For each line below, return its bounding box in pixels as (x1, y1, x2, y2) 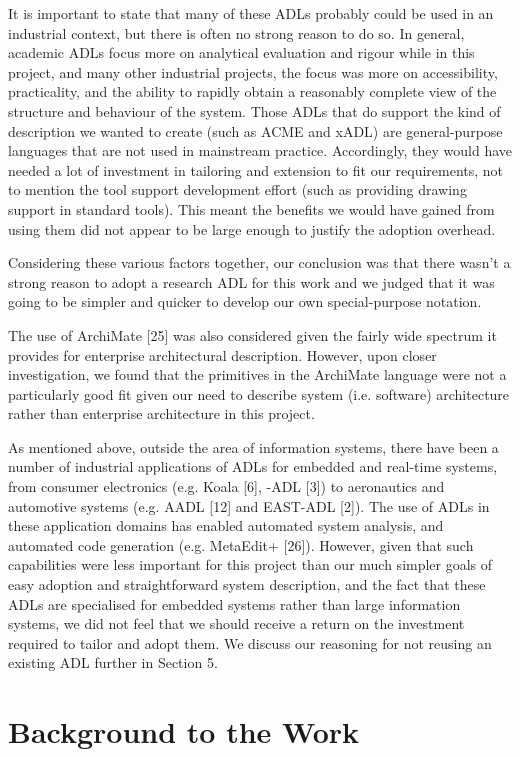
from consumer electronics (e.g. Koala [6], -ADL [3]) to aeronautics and (8, 476, 445, 497)
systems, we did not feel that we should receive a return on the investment (8, 613, 465, 634)
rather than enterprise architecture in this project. (8, 403, 315, 424)
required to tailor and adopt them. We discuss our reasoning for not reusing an (8, 632, 492, 653)
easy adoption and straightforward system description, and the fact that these (8, 574, 486, 595)
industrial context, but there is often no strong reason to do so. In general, (8, 22, 465, 43)
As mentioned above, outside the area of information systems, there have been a (8, 436, 499, 457)
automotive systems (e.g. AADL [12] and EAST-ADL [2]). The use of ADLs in (8, 495, 490, 516)
